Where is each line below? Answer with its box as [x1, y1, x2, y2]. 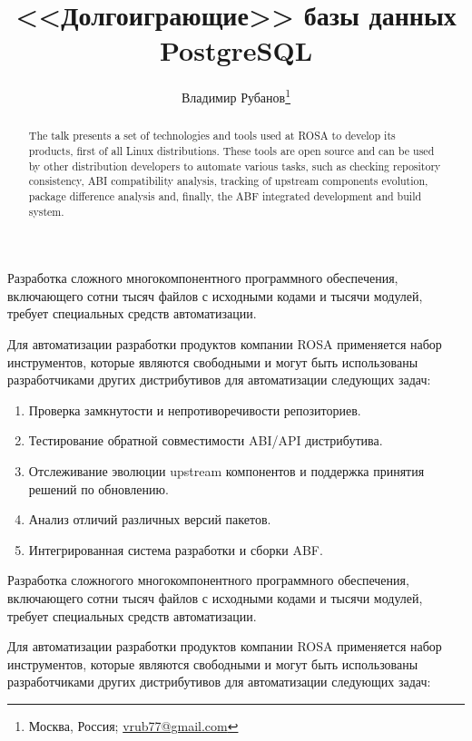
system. [28, 203, 64, 219]
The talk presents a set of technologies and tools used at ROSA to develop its [28, 128, 396, 143]
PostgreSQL [159, 32, 313, 69]
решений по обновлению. [28, 479, 169, 498]
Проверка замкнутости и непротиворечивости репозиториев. [28, 400, 361, 419]
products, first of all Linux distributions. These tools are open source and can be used [28, 143, 435, 159]
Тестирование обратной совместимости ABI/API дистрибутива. [28, 431, 383, 450]
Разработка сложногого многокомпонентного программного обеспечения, [7, 570, 409, 590]
